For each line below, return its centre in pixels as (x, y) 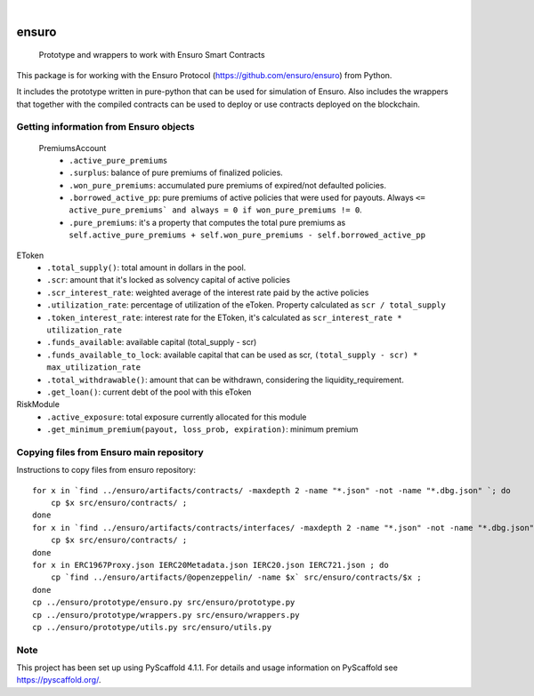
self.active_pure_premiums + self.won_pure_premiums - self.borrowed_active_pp (247, 235)
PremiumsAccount (73, 148)
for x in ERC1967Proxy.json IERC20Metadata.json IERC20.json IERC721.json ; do (210, 565)
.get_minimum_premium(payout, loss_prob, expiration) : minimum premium (202, 429)
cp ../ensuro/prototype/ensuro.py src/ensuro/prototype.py (164, 603)
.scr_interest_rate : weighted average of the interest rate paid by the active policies (208, 292)
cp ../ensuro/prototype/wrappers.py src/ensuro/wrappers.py (166, 615)
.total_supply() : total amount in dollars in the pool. (146, 268)
